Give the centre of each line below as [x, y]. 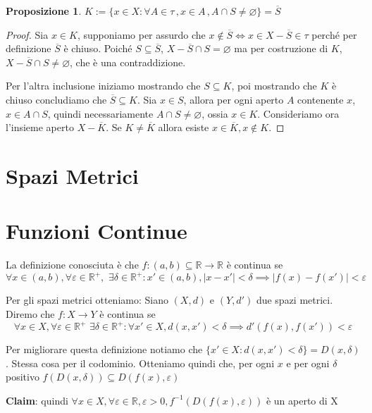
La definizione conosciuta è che [72, 265]
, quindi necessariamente [100, 113]
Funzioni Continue [97, 231]
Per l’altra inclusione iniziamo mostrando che [103, 86]
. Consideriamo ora [298, 113]
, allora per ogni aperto [234, 99]
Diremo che [30, 313]
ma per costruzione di [281, 48]
